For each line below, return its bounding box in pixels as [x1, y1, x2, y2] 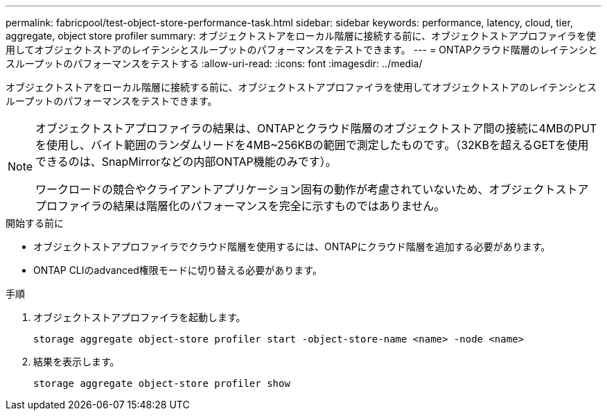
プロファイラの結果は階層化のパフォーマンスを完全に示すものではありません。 [35, 199, 446, 213]
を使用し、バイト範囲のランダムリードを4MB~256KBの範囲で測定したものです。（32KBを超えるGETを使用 [35, 138, 589, 152]
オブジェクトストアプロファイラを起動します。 [33, 311, 246, 323]
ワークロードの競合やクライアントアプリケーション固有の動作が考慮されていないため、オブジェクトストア [35, 182, 589, 196]
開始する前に [6, 217, 64, 229]
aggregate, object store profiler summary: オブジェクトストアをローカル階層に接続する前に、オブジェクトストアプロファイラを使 [6, 30, 596, 42]
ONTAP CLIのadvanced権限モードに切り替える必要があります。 [33, 264, 322, 276]
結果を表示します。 [33, 356, 120, 367]
